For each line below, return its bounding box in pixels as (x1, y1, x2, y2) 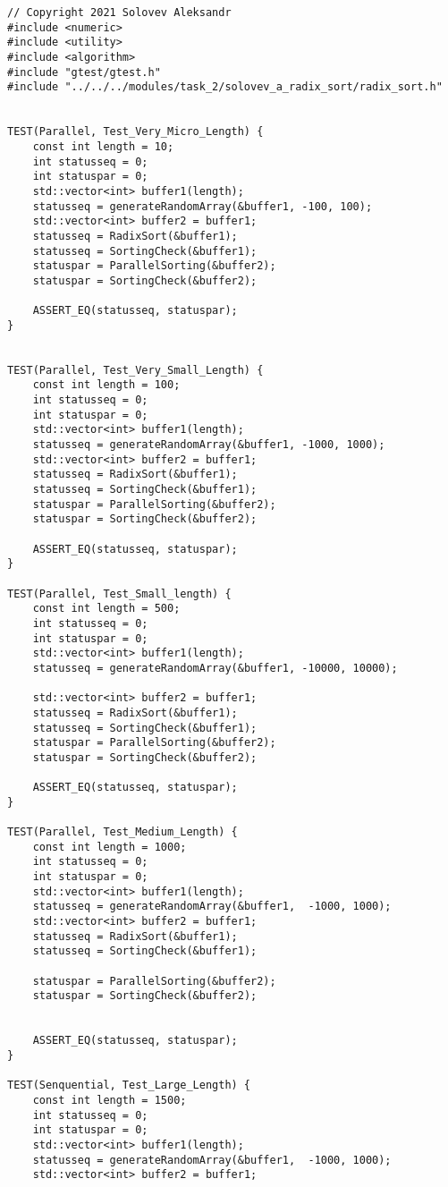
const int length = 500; (32, 602, 181, 615)
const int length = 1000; (32, 840, 187, 853)
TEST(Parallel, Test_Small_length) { (7, 587, 232, 600)
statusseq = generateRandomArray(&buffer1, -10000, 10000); (32, 661, 398, 674)
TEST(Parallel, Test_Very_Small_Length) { (7, 363, 264, 377)
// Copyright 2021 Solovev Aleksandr (7, 6, 232, 19)
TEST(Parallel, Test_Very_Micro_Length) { (7, 125, 264, 139)
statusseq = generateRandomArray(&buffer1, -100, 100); (32, 199, 373, 213)
